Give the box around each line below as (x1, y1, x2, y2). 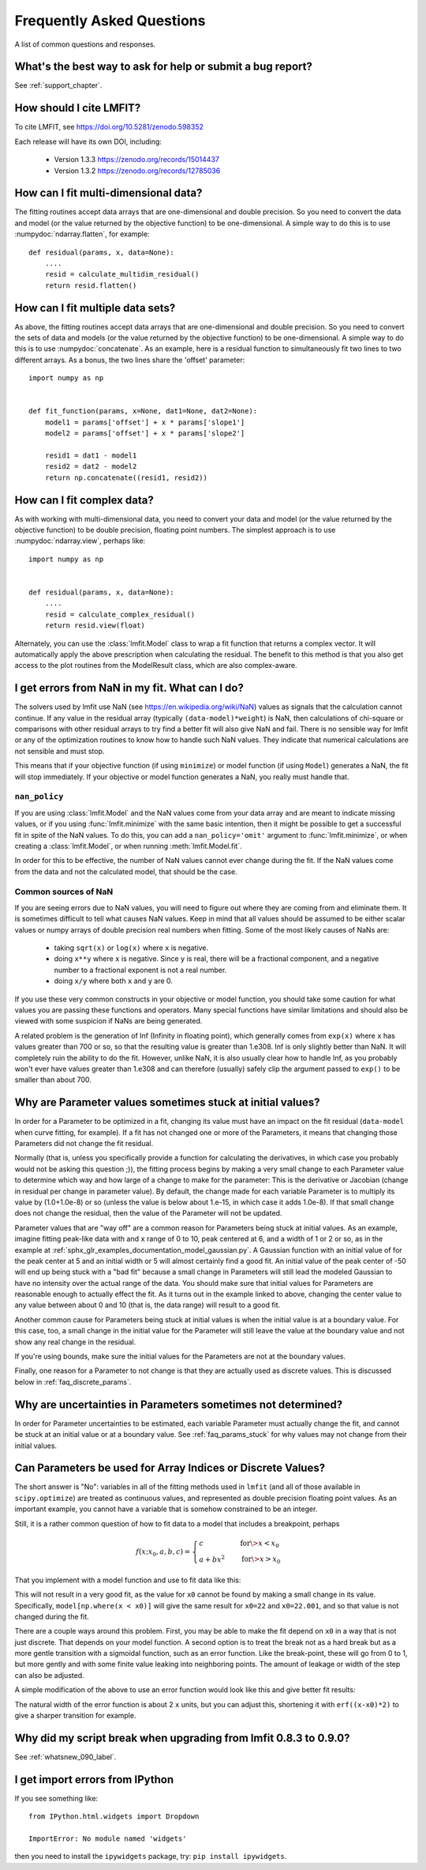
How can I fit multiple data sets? (14, 301, 176, 315)
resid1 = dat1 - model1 (44, 451, 137, 460)
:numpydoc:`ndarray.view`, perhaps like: (14, 536, 146, 545)
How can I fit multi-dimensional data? (14, 187, 203, 200)
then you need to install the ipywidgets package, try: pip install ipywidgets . (14, 1852, 287, 1861)
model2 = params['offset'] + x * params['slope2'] (44, 429, 245, 438)
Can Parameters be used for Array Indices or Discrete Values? (14, 1461, 326, 1475)
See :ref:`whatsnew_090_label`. (14, 1751, 117, 1762)
